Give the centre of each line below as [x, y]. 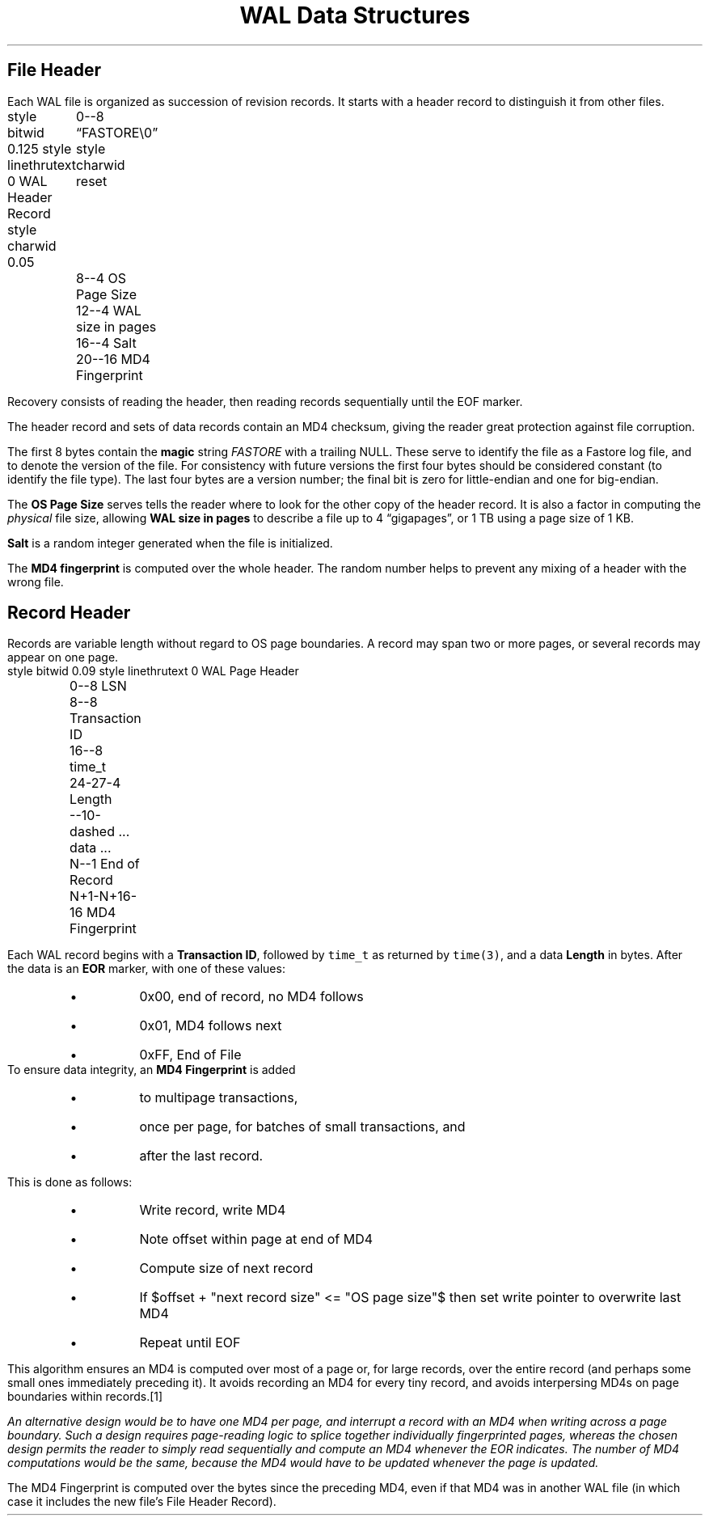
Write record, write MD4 [213, 1210]
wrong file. [36, 581]
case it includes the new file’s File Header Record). [142, 1502]
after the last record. [201, 1156]
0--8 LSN [98, 686]
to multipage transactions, [219, 1098]
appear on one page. [63, 657]
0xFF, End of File [190, 1055]
